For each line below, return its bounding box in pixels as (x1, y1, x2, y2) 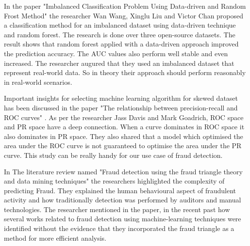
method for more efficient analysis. (4, 232, 106, 243)
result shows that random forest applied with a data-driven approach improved (4, 39, 239, 49)
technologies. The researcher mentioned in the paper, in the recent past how (4, 204, 230, 214)
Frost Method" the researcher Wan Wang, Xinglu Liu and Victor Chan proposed (4, 10, 244, 20)
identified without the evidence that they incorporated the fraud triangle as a (4, 223, 234, 233)
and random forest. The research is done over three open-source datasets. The (4, 29, 235, 39)
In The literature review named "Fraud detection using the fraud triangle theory (4, 166, 243, 176)
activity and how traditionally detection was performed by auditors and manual (4, 195, 241, 205)
